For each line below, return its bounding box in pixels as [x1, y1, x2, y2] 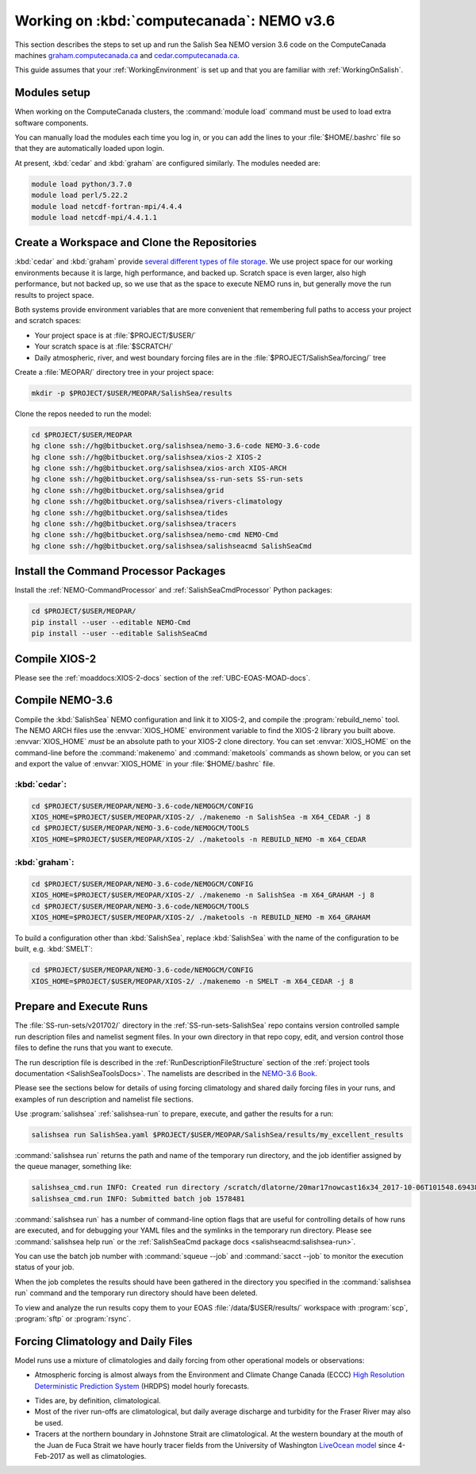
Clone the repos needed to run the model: [14, 409, 152, 419]
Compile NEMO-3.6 [14, 693, 113, 707]
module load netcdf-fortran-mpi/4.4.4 [31, 202, 182, 210]
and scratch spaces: [14, 316, 82, 326]
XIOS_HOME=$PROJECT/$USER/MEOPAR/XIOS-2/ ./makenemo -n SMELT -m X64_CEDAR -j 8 [31, 977, 354, 986]
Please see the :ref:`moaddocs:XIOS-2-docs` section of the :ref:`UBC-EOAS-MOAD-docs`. [14, 673, 311, 682]
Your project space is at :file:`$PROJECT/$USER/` [34, 330, 197, 340]
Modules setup [14, 86, 90, 99]
